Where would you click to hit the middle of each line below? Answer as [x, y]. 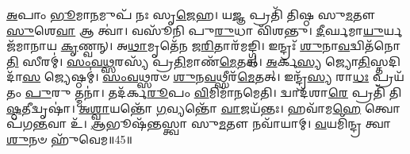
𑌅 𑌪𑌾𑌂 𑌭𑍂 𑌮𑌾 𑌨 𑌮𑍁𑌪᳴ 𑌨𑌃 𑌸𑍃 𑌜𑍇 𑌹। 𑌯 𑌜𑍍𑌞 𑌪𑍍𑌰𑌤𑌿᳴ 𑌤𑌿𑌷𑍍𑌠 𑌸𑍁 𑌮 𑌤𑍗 [191, 14]
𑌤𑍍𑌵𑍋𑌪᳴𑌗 [383, 108]
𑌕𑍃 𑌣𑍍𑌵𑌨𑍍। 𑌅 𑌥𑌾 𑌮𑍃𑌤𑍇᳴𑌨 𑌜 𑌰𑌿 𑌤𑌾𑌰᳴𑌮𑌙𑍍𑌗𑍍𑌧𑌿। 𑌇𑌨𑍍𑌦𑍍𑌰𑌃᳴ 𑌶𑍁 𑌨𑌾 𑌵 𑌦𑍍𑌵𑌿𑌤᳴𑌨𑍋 [230, 46]
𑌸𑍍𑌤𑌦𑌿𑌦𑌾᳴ [385, 61]
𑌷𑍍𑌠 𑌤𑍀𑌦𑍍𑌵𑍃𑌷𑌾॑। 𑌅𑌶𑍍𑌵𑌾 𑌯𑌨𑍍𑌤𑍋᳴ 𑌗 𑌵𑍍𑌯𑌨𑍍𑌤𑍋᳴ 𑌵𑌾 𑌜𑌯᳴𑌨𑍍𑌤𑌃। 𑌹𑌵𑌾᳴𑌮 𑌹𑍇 [184, 108]
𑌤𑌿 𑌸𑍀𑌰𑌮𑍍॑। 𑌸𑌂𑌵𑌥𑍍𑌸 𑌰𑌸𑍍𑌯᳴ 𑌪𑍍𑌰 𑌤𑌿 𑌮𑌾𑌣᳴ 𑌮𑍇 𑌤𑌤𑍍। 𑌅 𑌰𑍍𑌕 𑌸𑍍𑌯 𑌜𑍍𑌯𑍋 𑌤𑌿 [188, 61]
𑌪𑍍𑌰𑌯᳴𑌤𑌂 [388, 77]
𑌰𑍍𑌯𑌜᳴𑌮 [393, 30]
